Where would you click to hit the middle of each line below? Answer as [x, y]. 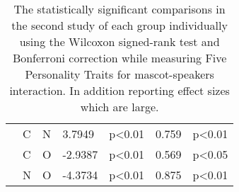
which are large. [119, 107]
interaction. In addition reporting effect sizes [119, 90]
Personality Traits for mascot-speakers [119, 74]
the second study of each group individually [119, 25]
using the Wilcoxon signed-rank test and [119, 41]
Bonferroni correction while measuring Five [119, 58]
